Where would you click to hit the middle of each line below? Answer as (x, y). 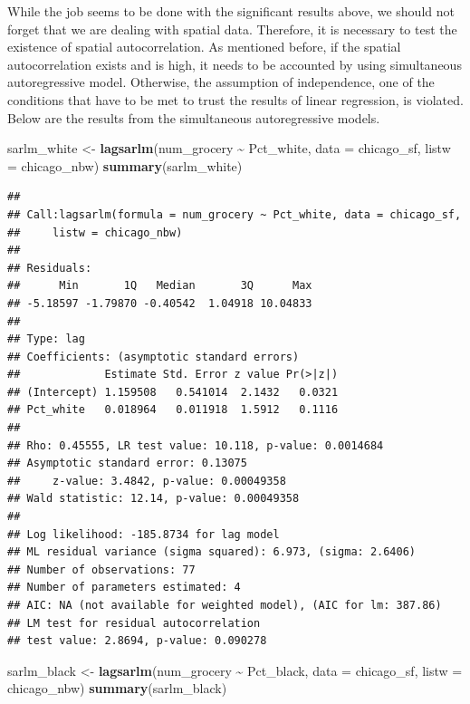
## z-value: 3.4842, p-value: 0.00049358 (147, 481)
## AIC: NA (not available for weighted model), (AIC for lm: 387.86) (225, 605)
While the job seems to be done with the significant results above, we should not (231, 11)
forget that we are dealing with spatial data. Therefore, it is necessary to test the (232, 29)
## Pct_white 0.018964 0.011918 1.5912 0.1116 (173, 410)
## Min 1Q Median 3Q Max (160, 286)
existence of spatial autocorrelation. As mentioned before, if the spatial (204, 47)
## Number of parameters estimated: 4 (124, 588)
